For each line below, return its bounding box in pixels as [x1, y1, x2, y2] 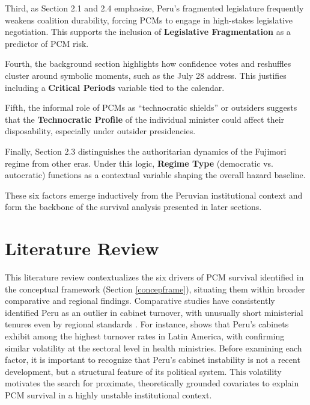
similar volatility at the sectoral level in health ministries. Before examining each [5, 341, 302, 354]
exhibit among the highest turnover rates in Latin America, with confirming [5, 330, 285, 342]
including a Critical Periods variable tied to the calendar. [5, 81, 225, 93]
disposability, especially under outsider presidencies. [5, 125, 196, 137]
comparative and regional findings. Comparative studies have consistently [5, 294, 275, 307]
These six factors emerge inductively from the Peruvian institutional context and [5, 188, 303, 201]
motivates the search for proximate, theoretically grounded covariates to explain [5, 377, 299, 389]
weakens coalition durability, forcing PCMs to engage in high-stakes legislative [5, 13, 293, 26]
